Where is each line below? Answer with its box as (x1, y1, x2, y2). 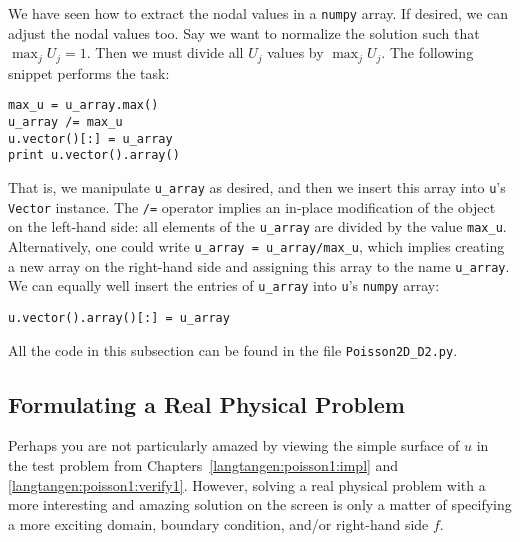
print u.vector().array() (8, 148, 180, 163)
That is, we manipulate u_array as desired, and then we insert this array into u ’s (8, 176, 506, 197)
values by (267, 42, 324, 63)
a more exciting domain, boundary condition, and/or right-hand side (8, 513, 429, 534)
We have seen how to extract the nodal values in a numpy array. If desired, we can (8, 3, 509, 23)
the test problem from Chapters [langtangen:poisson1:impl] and (8, 454, 399, 475)
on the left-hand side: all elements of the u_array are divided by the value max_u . (8, 216, 507, 237)
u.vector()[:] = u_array (8, 131, 173, 146)
